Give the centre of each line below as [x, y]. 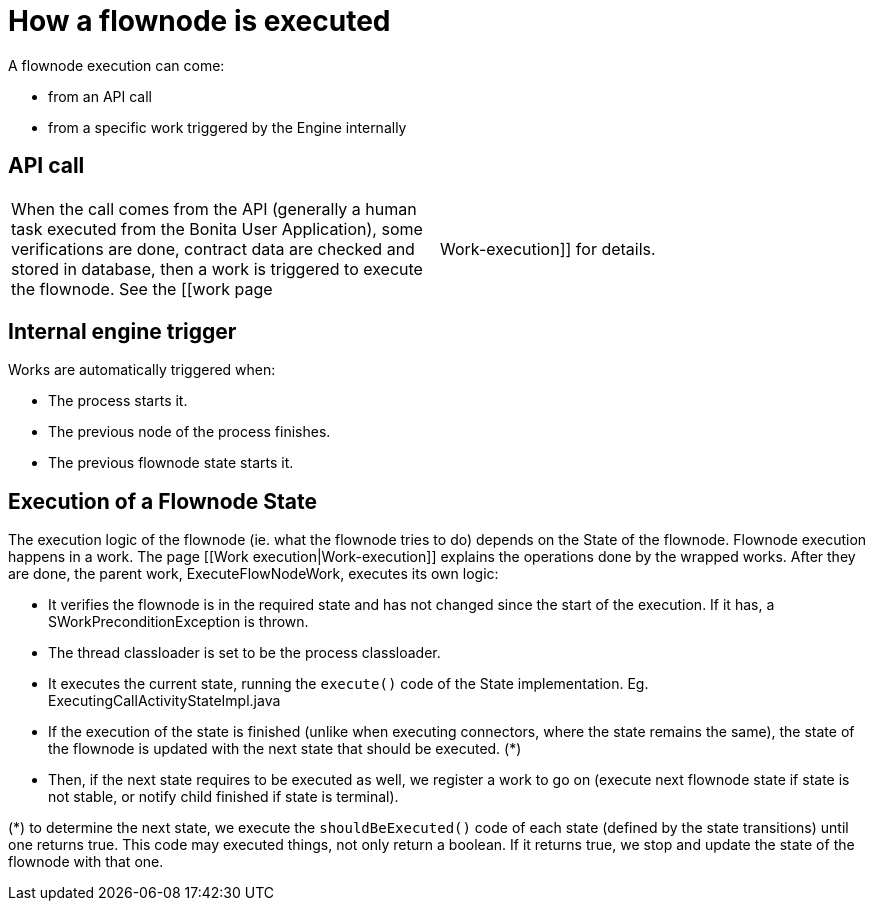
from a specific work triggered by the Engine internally [227, 127]
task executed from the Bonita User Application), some [217, 228]
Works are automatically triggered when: [142, 370]
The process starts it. [118, 401]
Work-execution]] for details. [548, 248]
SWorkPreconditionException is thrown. [178, 622]
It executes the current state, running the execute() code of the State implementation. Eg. [348, 684]
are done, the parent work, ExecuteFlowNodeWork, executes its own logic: [253, 574]
